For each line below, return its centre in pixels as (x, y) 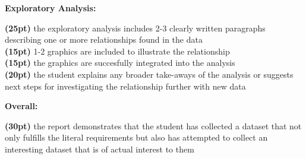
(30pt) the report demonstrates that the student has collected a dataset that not (153, 125)
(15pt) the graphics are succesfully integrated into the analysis (120, 63)
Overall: (21, 106)
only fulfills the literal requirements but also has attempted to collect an (136, 137)
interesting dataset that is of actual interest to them (100, 149)
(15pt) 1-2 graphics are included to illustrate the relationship (117, 51)
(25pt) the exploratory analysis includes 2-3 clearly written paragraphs (135, 28)
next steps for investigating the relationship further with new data (125, 86)
